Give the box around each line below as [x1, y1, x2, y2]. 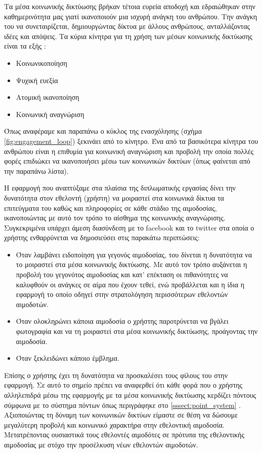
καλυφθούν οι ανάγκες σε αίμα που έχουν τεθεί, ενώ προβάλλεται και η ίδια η [16, 279, 245, 289]
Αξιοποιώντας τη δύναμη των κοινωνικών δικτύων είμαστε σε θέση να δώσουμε [4, 409, 238, 420]
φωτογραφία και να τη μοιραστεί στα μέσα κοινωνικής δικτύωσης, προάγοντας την [16, 326, 258, 336]
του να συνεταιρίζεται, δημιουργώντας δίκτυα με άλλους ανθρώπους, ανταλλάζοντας [4, 21, 250, 31]
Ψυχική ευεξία [16, 74, 58, 85]
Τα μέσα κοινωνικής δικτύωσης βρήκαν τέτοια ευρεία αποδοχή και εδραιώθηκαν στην [4, 1, 255, 11]
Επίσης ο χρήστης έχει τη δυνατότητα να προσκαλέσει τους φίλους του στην [4, 369, 228, 380]
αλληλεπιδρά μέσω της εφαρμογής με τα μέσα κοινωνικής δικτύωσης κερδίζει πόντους [4, 390, 256, 400]
